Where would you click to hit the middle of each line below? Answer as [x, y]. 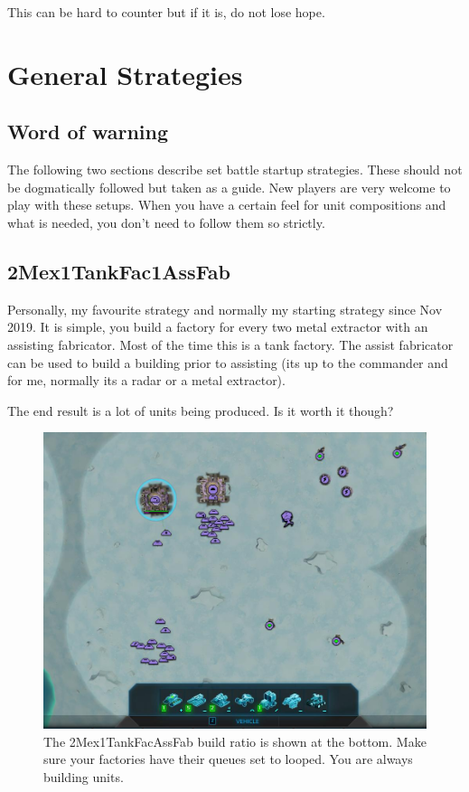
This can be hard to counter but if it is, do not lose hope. [166, 12]
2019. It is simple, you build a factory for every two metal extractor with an [218, 327]
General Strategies [125, 74]
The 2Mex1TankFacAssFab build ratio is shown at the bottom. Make [235, 741]
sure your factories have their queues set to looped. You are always [228, 759]
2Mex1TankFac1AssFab [119, 271]
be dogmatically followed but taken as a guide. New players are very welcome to [229, 187]
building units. [84, 777]
